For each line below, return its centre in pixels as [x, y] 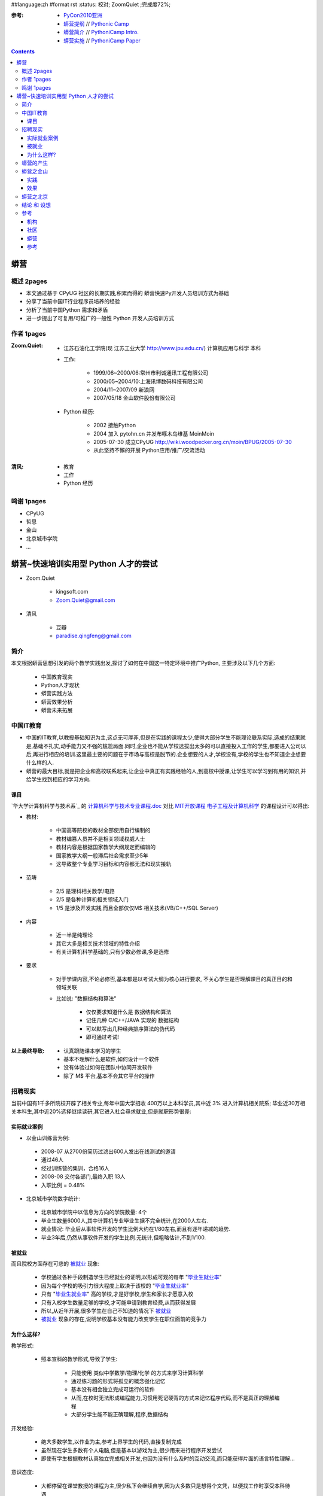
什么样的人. [40, 762]
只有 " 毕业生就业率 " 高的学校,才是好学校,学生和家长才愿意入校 [117, 1294]
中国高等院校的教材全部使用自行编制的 [103, 830]
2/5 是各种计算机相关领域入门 [92, 899]
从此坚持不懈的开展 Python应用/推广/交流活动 [150, 450]
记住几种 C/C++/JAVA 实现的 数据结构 [132, 1020]
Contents [23, 51]
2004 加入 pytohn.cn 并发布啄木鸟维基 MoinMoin [154, 433]
